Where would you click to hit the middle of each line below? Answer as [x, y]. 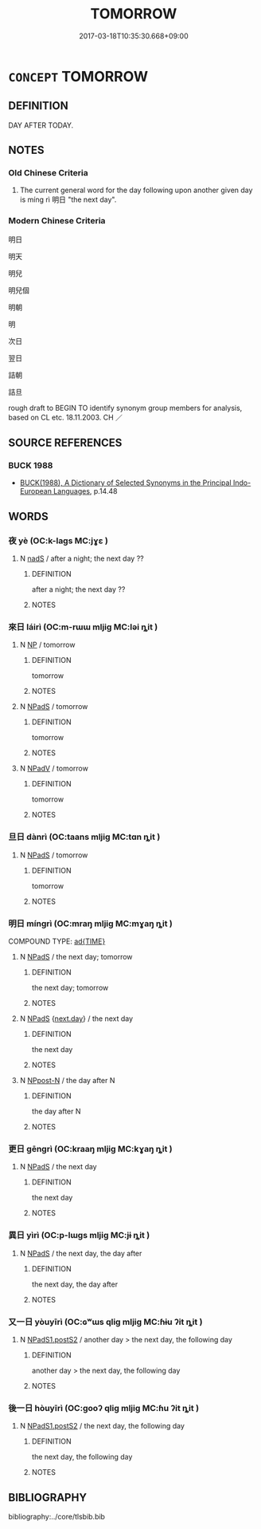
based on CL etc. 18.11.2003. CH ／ [66, 417]
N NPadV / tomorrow [54, 768]
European [35, 491]
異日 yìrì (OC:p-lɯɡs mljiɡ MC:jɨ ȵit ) [79, 1235]
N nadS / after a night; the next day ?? [82, 558]
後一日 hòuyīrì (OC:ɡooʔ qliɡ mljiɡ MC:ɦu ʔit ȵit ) [104, 1408]
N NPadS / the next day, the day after [81, 1253]
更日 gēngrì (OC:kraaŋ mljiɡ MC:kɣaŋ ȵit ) [90, 1149]
